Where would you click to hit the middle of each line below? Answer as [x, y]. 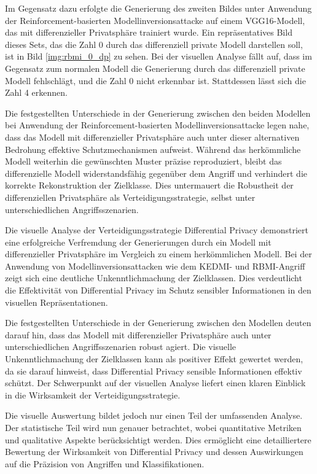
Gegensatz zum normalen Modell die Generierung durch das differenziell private [155, 68]
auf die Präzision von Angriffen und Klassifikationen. [105, 463]
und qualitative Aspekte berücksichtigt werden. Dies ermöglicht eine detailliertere [158, 439]
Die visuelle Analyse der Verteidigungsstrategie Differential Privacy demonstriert [157, 230]
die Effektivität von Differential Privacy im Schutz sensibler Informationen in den [158, 290]
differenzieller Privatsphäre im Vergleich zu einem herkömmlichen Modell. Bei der [158, 254]
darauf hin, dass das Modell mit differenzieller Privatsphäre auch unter [138, 334]
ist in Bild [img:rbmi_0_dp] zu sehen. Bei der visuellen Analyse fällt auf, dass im [158, 56]
